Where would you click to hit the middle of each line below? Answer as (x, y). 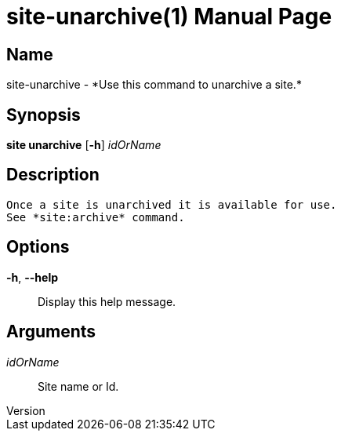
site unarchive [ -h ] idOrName (84, 145)
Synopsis (44, 115)
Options (38, 247)
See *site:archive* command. (96, 217)
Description (53, 175)
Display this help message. (107, 301)
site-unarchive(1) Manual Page (169, 16)
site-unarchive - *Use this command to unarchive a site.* (154, 85)
